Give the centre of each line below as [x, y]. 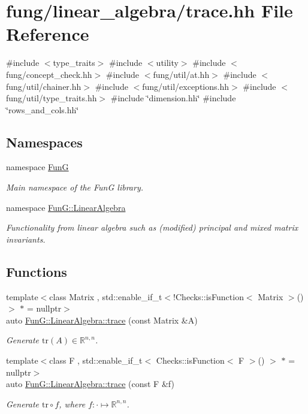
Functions [37, 271]
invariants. [26, 239]
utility [167, 63]
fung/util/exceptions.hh [186, 86]
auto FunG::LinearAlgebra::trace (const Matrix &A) [102, 320]
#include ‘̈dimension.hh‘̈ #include [173, 98]
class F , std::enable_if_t [96, 360]
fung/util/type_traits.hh [52, 98]
